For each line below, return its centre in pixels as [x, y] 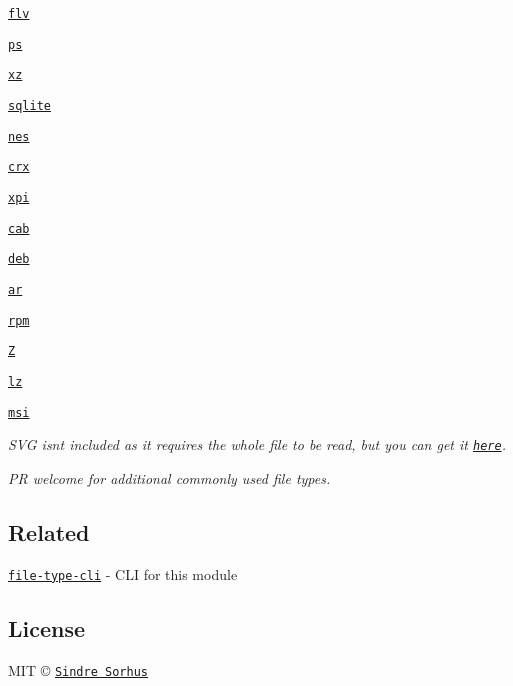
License [47, 627]
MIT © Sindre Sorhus [78, 669]
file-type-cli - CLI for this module [123, 573]
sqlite [29, 105]
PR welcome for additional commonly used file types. [169, 477]
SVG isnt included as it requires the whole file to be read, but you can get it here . [257, 444]
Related [49, 531]
